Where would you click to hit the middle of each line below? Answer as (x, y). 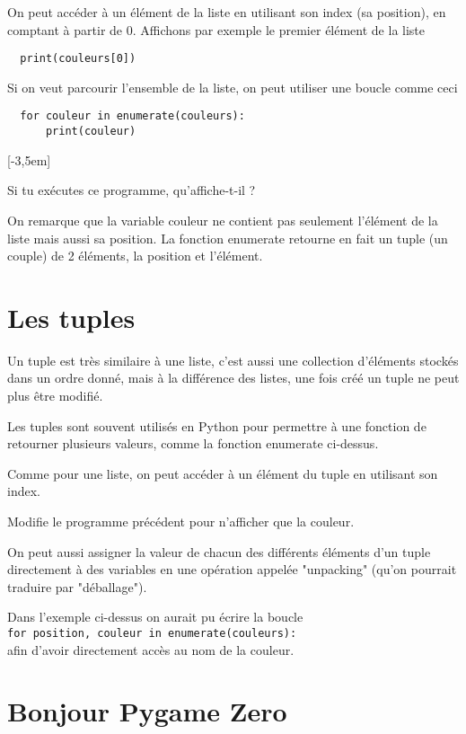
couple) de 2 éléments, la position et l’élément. (135, 256)
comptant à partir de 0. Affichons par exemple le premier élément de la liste (216, 29)
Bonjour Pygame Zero (147, 711)
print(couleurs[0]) (78, 59)
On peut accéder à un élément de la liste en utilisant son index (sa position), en (227, 12)
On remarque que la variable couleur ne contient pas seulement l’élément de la (223, 220)
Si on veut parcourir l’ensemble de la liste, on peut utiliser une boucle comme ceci (233, 87)
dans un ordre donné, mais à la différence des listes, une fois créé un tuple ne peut (233, 378)
